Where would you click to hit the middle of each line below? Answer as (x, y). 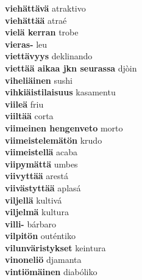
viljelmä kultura (37, 212)
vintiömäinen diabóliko (51, 272)
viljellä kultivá (34, 200)
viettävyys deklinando (49, 56)
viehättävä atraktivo (45, 8)
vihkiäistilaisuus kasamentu (60, 92)
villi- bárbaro (30, 223)
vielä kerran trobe (42, 32)
